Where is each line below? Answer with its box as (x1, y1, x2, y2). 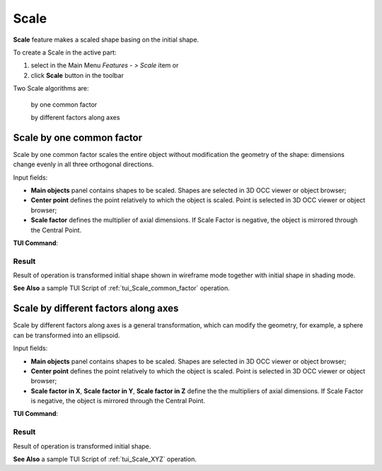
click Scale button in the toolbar (30, 71, 124, 79)
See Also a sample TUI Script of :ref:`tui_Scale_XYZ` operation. (13, 455, 197, 463)
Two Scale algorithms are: (13, 84, 89, 93)
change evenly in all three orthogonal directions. (13, 160, 154, 169)
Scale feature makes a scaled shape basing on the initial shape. (13, 35, 199, 44)
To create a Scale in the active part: (13, 48, 117, 57)
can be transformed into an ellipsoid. (13, 331, 120, 339)
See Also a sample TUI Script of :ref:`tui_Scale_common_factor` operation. (13, 284, 230, 293)
